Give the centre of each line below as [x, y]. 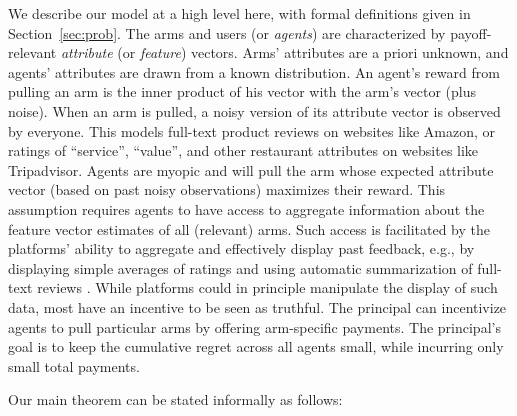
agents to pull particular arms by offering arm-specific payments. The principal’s [254, 326]
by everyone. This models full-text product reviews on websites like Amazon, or [252, 130]
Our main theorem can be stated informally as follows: [175, 399]
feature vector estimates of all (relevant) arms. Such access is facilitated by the [249, 228]
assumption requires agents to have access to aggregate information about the [246, 208]
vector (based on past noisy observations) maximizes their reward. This [227, 189]
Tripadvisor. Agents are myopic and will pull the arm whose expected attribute [251, 169]
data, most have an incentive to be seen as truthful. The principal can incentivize [257, 306]
